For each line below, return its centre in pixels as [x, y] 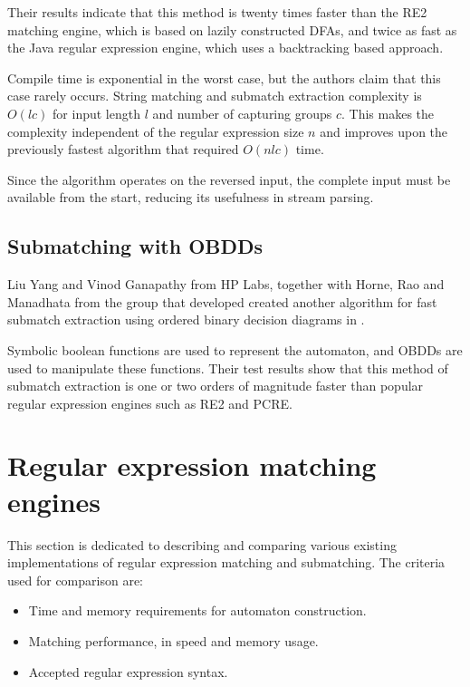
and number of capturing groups [242, 113]
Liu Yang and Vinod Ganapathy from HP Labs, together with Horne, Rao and [226, 284]
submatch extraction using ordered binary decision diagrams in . [186, 319]
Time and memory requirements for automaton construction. [197, 610]
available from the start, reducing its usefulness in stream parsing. [191, 197]
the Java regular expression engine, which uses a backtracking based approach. [225, 48]
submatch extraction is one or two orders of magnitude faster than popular [216, 386]
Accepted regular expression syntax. [128, 671]
